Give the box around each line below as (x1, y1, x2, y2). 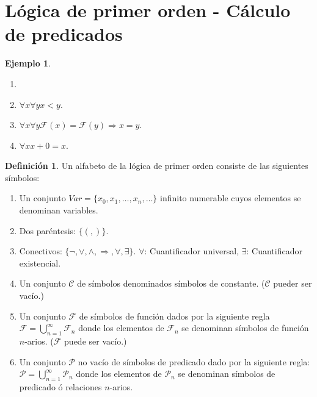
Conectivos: (19, 245, 62, 257)
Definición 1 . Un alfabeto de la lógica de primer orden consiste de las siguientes (5, 159, 308, 172)
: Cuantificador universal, (144, 245, 239, 257)
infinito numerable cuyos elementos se (160, 191, 301, 204)
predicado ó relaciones (19, 381, 102, 393)
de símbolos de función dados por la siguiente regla (79, 309, 270, 322)
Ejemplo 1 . (5, 57, 51, 70)
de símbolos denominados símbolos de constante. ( (77, 277, 265, 290)
